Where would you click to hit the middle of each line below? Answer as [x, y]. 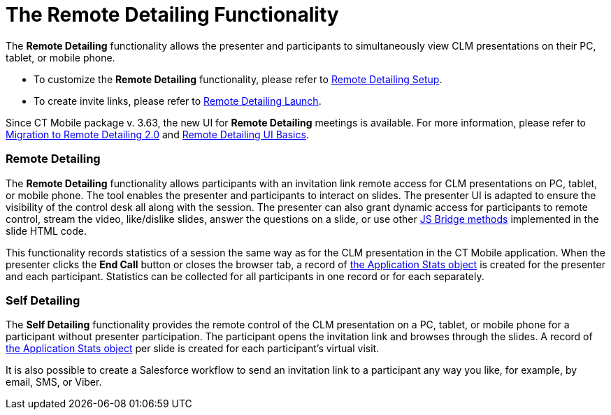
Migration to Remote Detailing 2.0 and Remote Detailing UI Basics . [157, 134]
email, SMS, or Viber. [54, 382]
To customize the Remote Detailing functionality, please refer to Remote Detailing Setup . [238, 79]
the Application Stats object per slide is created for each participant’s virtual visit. [193, 349]
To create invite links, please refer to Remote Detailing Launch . [178, 101]
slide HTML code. [46, 231]
